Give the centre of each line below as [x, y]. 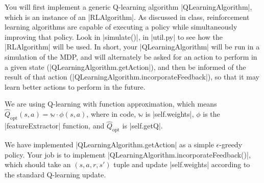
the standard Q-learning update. [55, 174]
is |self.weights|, [170, 114]
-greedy [231, 144]
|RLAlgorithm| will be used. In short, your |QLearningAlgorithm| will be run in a [132, 47]
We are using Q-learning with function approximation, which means [111, 104]
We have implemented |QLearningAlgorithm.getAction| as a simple [109, 144]
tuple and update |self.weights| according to [182, 164]
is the [211, 114]
